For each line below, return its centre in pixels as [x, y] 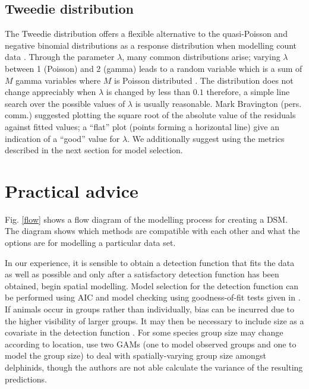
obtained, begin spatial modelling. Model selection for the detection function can [152, 285]
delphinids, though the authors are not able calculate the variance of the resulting [154, 367]
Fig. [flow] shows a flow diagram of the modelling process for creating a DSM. [146, 219]
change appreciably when [51, 92]
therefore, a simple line [248, 92]
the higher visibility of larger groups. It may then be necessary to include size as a [154, 320]
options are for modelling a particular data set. [90, 243]
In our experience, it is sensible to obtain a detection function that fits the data [150, 262]
